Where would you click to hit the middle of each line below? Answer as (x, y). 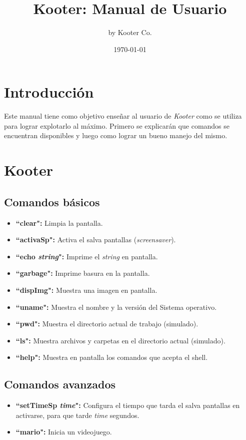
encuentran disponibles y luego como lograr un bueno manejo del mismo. (116, 135)
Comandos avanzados (60, 384)
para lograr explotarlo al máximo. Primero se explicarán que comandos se (117, 125)
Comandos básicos (52, 201)
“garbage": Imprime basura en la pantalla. (83, 273)
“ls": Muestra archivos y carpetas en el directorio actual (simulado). (120, 340)
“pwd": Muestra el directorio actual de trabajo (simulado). (107, 324)
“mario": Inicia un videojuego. (64, 432)
